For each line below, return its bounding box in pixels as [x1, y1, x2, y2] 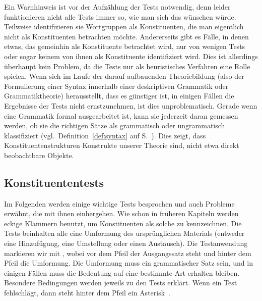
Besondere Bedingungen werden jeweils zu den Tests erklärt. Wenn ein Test [4, 277, 237, 288]
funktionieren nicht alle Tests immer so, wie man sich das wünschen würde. [4, 11, 236, 22]
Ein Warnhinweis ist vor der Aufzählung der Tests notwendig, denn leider [4, 2, 231, 12]
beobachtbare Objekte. [4, 149, 74, 160]
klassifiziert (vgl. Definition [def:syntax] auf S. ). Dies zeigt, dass [4, 130, 206, 140]
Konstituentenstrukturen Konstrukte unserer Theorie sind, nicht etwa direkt [4, 140, 239, 150]
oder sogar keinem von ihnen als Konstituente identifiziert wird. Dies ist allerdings [4, 51, 258, 61]
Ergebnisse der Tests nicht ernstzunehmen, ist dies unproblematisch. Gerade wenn [4, 100, 257, 111]
